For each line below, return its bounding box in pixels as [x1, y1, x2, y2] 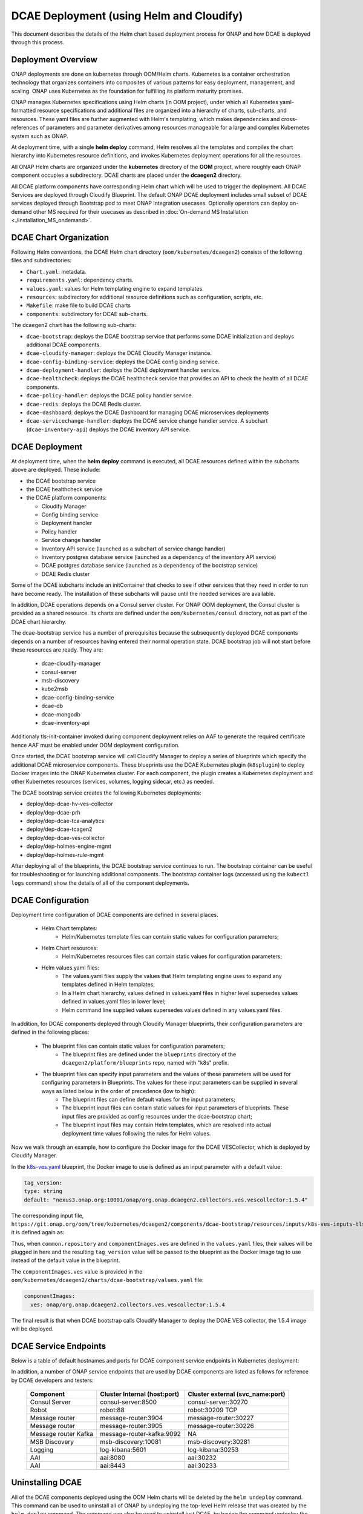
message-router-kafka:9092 [100, 1430, 181, 1438]
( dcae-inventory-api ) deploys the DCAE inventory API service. [26, 426, 191, 433]
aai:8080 [100, 1453, 126, 1462]
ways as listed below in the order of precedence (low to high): [41, 1087, 196, 1094]
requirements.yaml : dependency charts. [26, 276, 134, 284]
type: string [24, 1188, 63, 1195]
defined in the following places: [11, 1028, 90, 1036]
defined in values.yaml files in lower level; [62, 998, 166, 1005]
